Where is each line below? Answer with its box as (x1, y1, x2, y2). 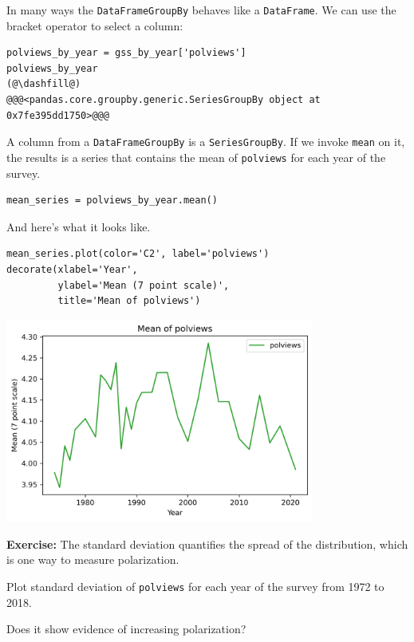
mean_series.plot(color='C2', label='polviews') (6, 248, 270, 260)
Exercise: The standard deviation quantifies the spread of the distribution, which (6, 535, 408, 552)
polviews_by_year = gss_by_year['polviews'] (6, 47, 246, 59)
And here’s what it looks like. (6, 218, 151, 234)
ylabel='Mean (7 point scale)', (57, 279, 230, 291)
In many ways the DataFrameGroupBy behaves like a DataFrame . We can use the (6, 2, 396, 18)
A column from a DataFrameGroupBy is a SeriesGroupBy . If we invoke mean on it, (6, 133, 405, 150)
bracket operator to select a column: (6, 17, 183, 33)
